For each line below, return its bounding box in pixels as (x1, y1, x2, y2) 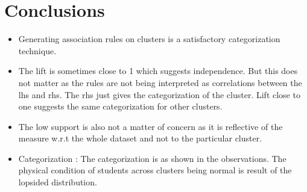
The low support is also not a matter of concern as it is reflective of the (18, 120, 283, 132)
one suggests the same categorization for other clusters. (18, 100, 223, 113)
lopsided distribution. (18, 176, 97, 188)
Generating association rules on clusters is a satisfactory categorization (18, 33, 280, 45)
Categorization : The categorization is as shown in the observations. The (18, 152, 286, 164)
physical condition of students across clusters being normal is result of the (18, 164, 292, 176)
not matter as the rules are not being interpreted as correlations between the (18, 76, 302, 88)
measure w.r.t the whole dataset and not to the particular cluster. (18, 132, 262, 144)
